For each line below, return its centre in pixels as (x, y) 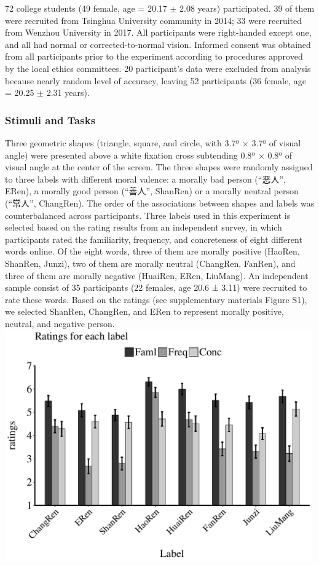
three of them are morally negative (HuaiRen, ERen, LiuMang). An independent (157, 275)
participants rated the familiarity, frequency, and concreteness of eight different (154, 239)
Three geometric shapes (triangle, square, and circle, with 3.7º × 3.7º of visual (153, 142)
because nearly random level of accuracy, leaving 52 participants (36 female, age (156, 80)
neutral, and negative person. (60, 323)
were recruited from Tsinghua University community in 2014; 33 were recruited (154, 20)
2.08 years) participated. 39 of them (247, 8)
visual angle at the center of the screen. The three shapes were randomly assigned (159, 167)
